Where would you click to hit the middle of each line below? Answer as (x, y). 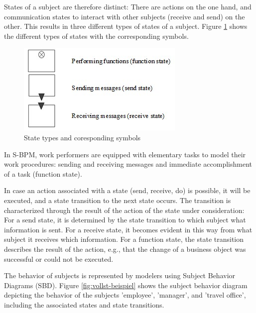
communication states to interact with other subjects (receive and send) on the (125, 16)
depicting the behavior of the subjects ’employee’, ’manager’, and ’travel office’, (125, 295)
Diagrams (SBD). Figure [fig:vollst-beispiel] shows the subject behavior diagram (126, 285)
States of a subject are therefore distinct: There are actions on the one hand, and (128, 6)
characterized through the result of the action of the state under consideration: (124, 210)
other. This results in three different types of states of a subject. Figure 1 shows (126, 26)
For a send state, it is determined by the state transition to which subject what (125, 220)
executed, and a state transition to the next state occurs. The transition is (118, 200)
